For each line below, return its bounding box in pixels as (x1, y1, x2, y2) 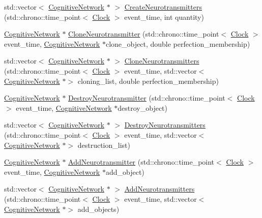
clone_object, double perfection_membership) (105, 38, 250, 49)
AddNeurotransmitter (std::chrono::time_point (68, 157, 215, 167)
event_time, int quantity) (124, 11, 204, 22)
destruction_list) (77, 139, 130, 150)
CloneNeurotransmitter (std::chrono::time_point (68, 28, 219, 39)
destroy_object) (118, 102, 167, 113)
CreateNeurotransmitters (124, 2, 202, 12)
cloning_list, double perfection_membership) (77, 75, 219, 86)
